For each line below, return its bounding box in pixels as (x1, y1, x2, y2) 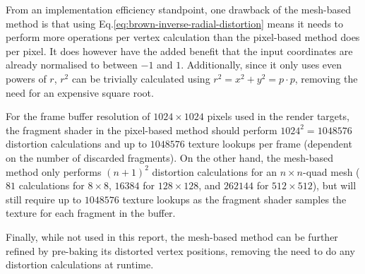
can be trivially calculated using (71, 71, 210, 85)
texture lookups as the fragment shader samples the (122, 191, 347, 206)
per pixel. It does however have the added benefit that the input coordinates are (6, 43, 353, 58)
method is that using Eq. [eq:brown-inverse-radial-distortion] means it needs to (6, 16, 344, 30)
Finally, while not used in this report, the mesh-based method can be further (6, 229, 338, 244)
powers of (6, 71, 47, 85)
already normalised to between (6, 57, 138, 72)
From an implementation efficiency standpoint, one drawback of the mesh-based (6, 2, 351, 16)
